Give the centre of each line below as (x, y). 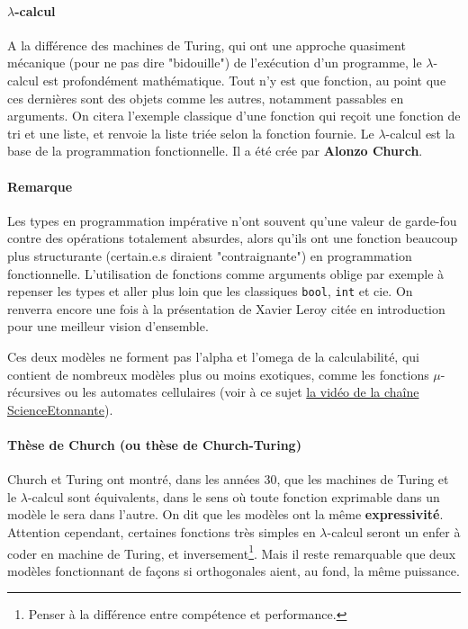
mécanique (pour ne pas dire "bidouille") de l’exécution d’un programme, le (215, 63)
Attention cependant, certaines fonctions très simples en (162, 531)
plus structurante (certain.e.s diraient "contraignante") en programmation (210, 255)
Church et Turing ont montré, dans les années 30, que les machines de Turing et (228, 479)
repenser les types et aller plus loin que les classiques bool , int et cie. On (210, 291)
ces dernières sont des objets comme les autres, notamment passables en (206, 98)
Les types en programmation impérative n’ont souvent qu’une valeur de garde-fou (232, 220)
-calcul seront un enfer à (394, 531)
